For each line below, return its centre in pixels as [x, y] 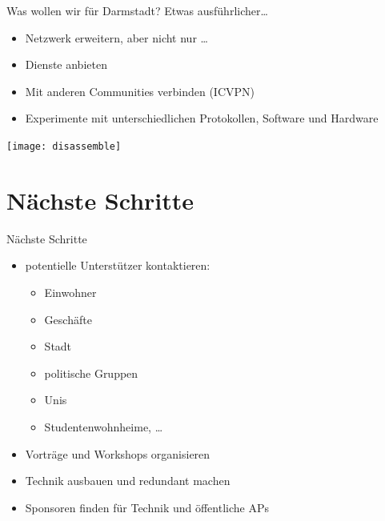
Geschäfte [68, 319]
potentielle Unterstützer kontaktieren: [118, 265]
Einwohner [70, 292]
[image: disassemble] [64, 146]
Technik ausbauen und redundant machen [128, 481]
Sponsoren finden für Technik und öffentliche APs [147, 507]
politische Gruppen [91, 373]
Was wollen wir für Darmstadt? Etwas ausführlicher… [137, 10]
